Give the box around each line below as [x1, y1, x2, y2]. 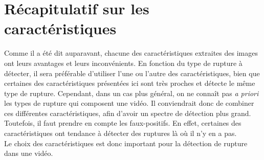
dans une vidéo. [4, 148, 53, 158]
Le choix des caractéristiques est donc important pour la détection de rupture [4, 138, 248, 148]
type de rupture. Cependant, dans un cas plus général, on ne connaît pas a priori [4, 87, 259, 98]
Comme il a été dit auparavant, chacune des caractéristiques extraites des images [4, 48, 258, 58]
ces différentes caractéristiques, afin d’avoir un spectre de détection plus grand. [4, 107, 251, 118]
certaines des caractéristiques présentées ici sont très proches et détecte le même [4, 78, 255, 88]
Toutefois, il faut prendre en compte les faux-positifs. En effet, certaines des [4, 118, 241, 128]
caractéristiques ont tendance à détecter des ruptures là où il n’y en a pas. [4, 128, 237, 139]
